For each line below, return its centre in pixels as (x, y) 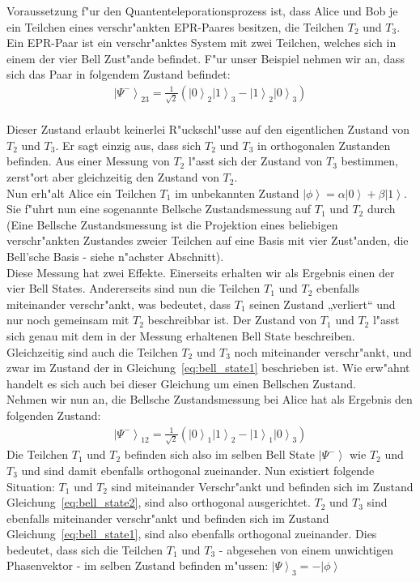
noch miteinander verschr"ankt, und (323, 351)
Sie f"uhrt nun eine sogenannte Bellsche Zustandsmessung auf (159, 209)
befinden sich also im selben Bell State (220, 454)
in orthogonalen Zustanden (324, 145)
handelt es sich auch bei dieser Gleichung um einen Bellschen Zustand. (181, 383)
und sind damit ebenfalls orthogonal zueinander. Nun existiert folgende (198, 470)
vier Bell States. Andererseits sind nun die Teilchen (134, 288)
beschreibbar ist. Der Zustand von (232, 320)
